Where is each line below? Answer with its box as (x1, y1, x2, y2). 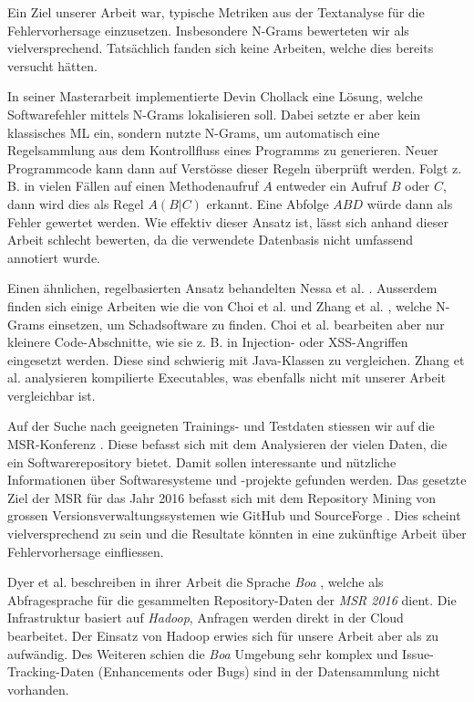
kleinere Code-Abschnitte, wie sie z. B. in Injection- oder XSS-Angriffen (7, 332, 408, 351)
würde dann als (366, 194, 453, 213)
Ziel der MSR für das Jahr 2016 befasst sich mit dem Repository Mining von (7, 487, 437, 507)
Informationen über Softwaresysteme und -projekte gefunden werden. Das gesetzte (7, 470, 467, 489)
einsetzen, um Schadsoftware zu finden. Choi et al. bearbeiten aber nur (48, 314, 445, 333)
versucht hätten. (7, 56, 98, 75)
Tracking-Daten (7, 662, 95, 681)
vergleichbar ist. (7, 385, 96, 404)
